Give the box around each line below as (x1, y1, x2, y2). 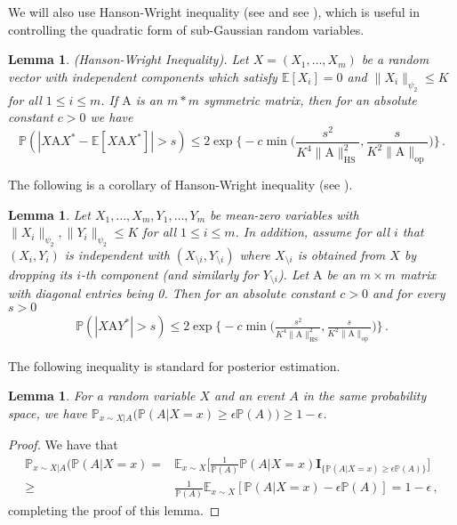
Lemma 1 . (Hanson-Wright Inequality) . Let (8, 50, 249, 69)
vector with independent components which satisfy (8, 67, 277, 85)
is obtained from (297, 245, 386, 263)
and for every (372, 284, 445, 303)
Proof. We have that (8, 435, 118, 454)
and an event (214, 386, 285, 405)
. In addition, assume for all (235, 222, 389, 241)
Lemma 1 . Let (8, 205, 91, 223)
